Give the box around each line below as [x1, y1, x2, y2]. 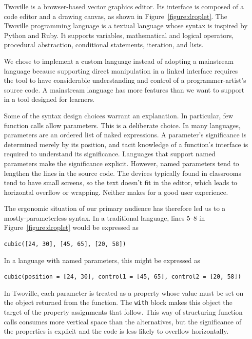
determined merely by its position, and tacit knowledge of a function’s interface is [4, 139, 248, 149]
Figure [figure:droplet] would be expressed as [4, 222, 138, 232]
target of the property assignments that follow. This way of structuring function [4, 307, 243, 317]
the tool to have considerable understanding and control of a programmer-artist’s [4, 75, 246, 85]
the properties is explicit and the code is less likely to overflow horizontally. [4, 326, 229, 336]
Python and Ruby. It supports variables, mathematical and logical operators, [4, 30, 234, 40]
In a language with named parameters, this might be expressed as [4, 255, 200, 265]
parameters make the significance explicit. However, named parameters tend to [4, 158, 239, 168]
